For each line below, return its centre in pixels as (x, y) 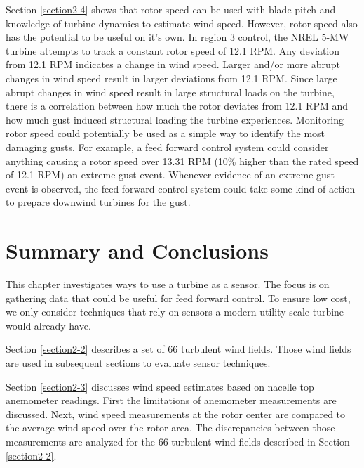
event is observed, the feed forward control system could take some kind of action (181, 188)
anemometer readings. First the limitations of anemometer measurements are (171, 400)
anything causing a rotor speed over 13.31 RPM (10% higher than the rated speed (182, 161)
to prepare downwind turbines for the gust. (98, 202)
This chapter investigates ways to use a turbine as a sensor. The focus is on (168, 284)
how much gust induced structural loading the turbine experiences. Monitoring (175, 119)
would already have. (48, 325)
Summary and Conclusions (137, 251)
